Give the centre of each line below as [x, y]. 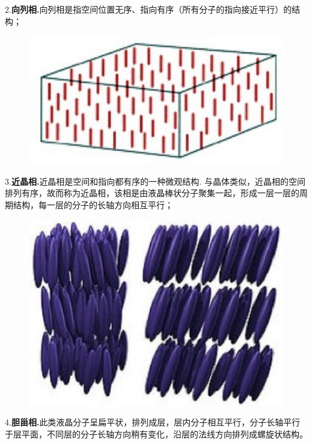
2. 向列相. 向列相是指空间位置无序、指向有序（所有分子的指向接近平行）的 [148, 9]
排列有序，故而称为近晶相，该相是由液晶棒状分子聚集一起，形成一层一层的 [152, 193]
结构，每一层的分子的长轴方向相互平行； [93, 205]
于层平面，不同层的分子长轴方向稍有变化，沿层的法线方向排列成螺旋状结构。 [156, 433]
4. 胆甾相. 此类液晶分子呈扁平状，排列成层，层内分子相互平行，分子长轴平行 [153, 422]
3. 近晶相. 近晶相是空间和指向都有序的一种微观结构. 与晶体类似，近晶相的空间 [155, 181]
